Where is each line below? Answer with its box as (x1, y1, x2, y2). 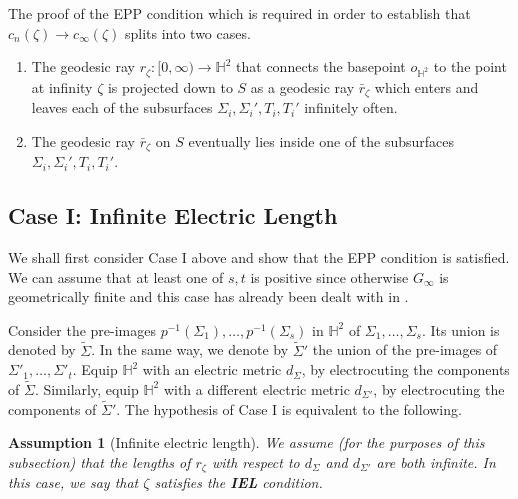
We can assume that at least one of (8, 266, 224, 287)
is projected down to (107, 76, 233, 97)
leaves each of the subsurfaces (31, 97, 213, 118)
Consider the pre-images (8, 319, 156, 340)
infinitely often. (304, 97, 398, 118)
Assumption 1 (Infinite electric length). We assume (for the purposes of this (8, 432, 485, 453)
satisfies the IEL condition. (154, 472, 323, 493)
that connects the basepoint (236, 56, 406, 77)
